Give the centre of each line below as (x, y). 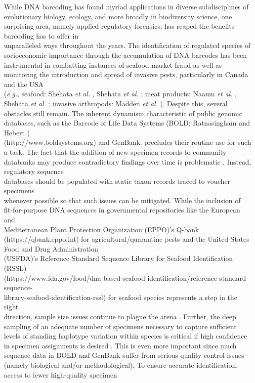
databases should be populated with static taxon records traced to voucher (117, 181)
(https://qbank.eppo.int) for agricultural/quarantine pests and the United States (127, 239)
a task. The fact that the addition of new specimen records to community (115, 151)
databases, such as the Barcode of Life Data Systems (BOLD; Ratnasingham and (127, 123)
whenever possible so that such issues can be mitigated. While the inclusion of (122, 200)
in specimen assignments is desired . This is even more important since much (120, 345)
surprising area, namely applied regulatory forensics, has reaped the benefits (119, 26)
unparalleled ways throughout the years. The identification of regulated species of (127, 45)
